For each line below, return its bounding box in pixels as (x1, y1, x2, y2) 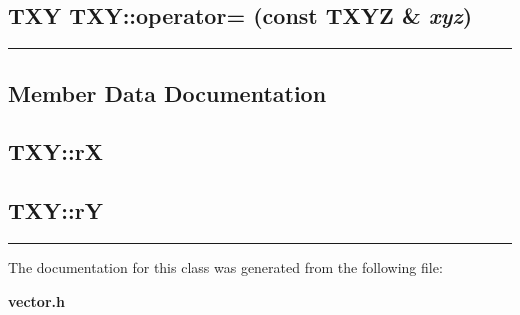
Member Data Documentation (8, 77, 327, 108)
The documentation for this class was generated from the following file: (8, 256, 443, 277)
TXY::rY (8, 195, 103, 226)
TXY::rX (8, 136, 103, 167)
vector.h (8, 290, 65, 311)
